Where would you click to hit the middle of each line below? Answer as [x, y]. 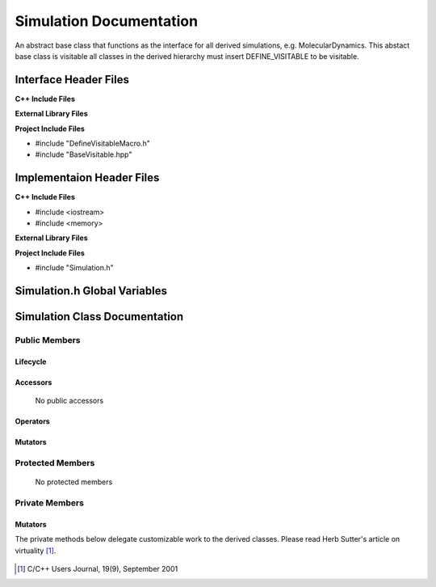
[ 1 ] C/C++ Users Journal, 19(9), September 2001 [98, 568]
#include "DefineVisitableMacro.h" [93, 144]
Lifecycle [31, 361]
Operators [32, 421]
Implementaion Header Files [87, 178]
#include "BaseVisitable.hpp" [84, 154]
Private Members [50, 503]
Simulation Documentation [106, 21]
